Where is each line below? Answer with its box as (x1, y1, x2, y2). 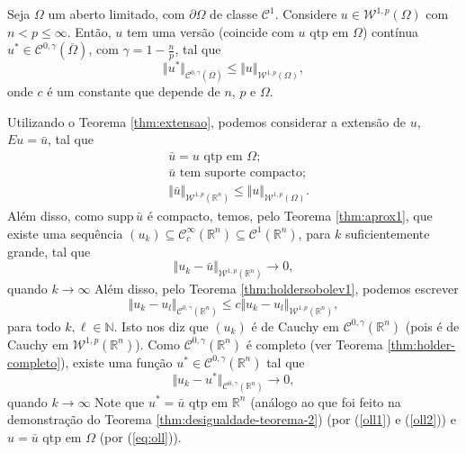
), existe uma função (60, 352, 173, 371)
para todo (7, 316, 61, 335)
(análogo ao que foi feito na (250, 392, 401, 411)
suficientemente (345, 223, 430, 242)
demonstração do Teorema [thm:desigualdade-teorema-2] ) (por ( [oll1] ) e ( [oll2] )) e (7, 410, 456, 429)
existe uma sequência (7, 223, 123, 242)
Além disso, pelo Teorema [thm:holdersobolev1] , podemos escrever (94, 279, 459, 298)
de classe (210, 5, 258, 23)
